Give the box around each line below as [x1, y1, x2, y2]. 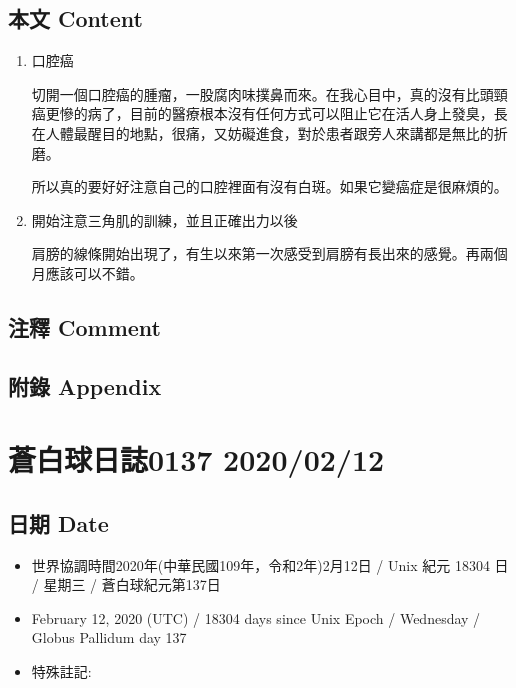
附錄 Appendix [8, 370, 162, 401]
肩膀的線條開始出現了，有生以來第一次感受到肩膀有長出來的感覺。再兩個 [31, 243, 508, 264]
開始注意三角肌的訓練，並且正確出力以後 [31, 209, 298, 230]
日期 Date [8, 507, 109, 538]
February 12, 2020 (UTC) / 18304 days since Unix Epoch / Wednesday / [31, 607, 481, 628]
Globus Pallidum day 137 [31, 627, 187, 648]
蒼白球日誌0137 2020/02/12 [8, 439, 385, 480]
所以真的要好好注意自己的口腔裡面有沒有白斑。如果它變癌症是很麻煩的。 [31, 176, 508, 197]
